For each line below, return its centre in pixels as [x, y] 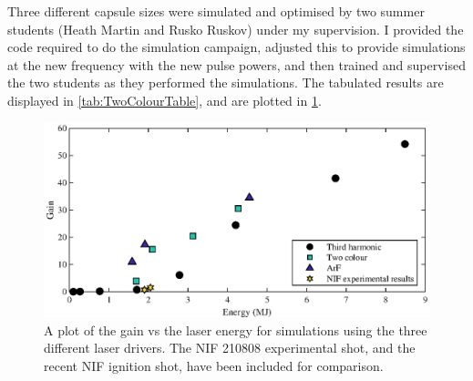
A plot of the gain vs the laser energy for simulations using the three [236, 330]
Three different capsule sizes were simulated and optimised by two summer [216, 11]
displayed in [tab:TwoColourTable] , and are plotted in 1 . [165, 100]
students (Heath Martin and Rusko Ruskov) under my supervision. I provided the [236, 29]
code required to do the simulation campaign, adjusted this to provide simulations [236, 47]
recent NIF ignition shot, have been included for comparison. [214, 366]
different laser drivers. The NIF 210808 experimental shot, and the [230, 348]
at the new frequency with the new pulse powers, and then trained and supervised [236, 64]
